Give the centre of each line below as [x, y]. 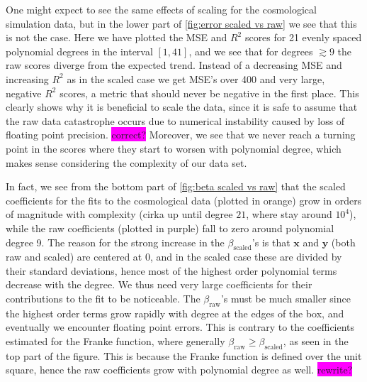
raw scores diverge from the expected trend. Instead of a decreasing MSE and [174, 65]
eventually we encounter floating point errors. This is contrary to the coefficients [180, 327]
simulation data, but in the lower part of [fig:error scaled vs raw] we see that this [181, 23]
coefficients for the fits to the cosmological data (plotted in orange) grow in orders [184, 200]
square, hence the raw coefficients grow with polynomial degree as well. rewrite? [179, 370]
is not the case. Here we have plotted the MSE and [117, 37]
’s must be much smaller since [286, 299]
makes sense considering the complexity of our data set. [126, 162]
